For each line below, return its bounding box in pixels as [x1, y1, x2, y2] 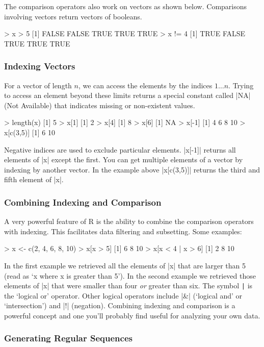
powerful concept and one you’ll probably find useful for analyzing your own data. [4, 310, 260, 320]
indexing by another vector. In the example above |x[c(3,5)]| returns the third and [4, 164, 260, 175]
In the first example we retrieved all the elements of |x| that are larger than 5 [4, 260, 246, 270]
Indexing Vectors [4, 60, 75, 72]
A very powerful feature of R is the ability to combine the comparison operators [4, 216, 254, 227]
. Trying [228, 80, 254, 90]
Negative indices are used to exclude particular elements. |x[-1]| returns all [4, 144, 236, 155]
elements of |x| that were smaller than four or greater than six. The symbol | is [4, 280, 253, 291]
